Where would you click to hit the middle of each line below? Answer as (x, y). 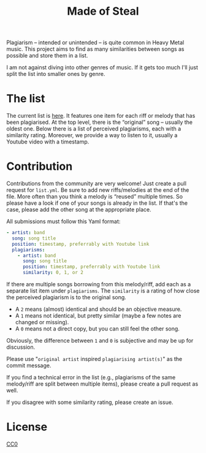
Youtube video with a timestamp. (48, 142)
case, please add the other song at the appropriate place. (79, 210)
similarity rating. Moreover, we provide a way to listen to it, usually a (92, 135)
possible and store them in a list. (47, 56)
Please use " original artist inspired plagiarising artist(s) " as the (94, 359)
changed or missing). (42, 322)
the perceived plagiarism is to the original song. (67, 297)
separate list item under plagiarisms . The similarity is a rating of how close (103, 291)
